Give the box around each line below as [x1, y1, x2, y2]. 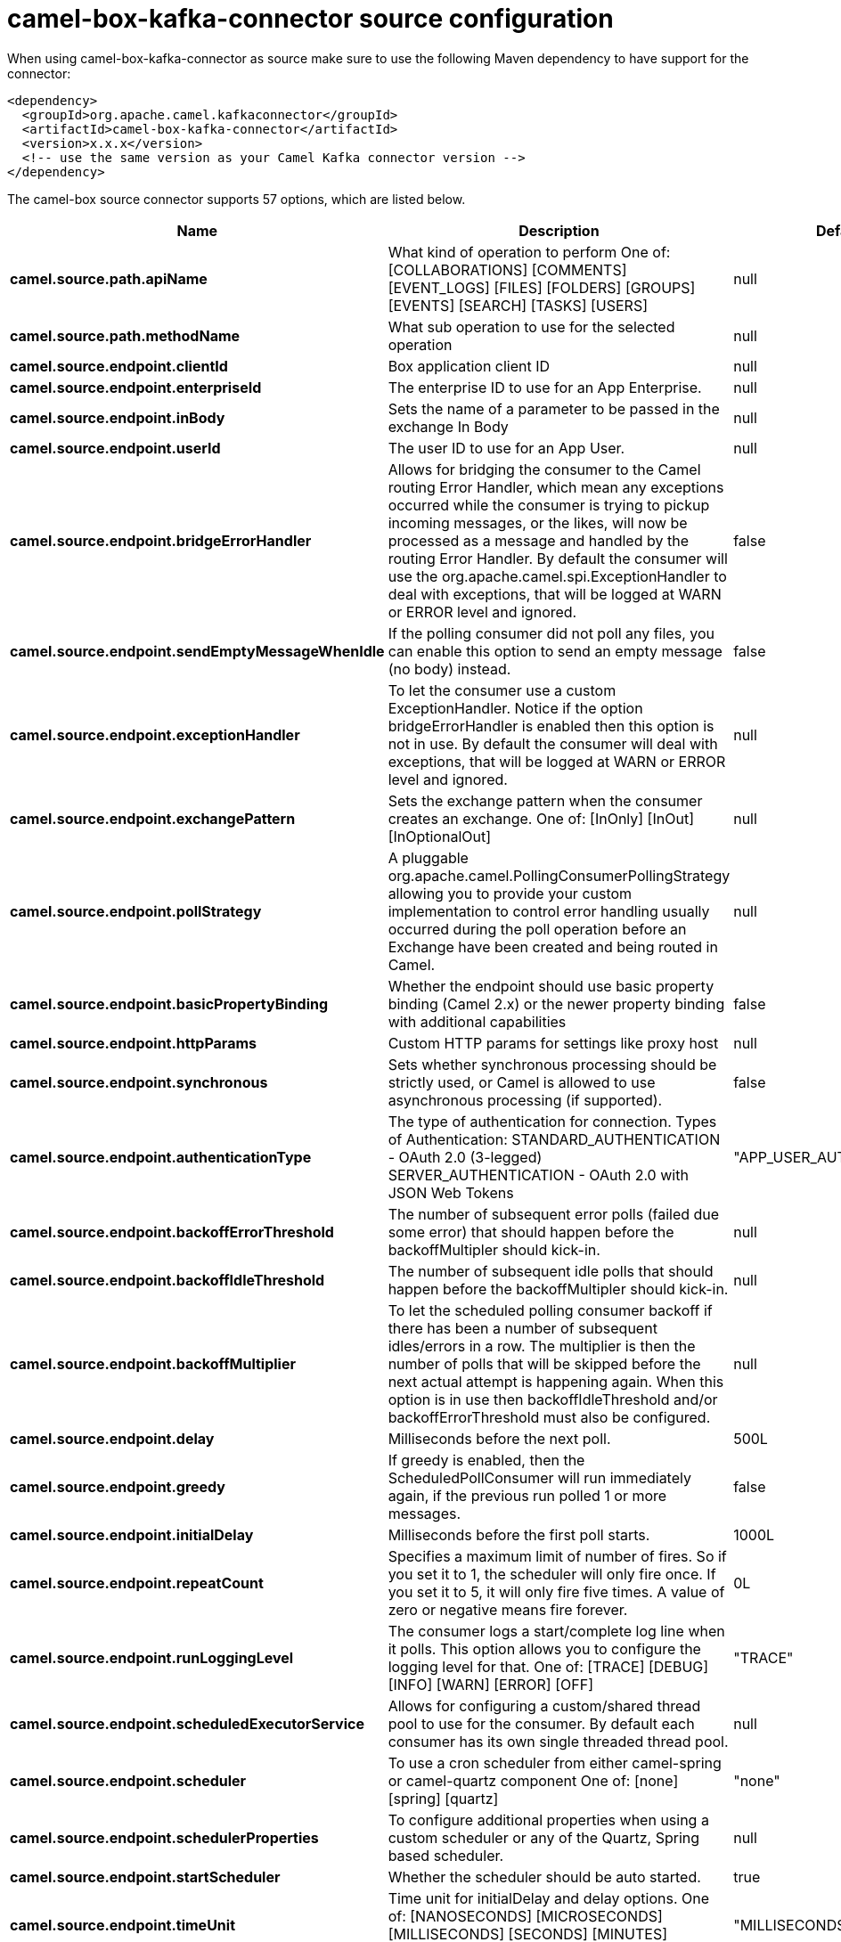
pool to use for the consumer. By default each [388, 1714, 695, 1733]
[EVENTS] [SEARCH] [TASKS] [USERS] [388, 296, 649, 314]
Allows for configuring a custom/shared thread [388, 1696, 701, 1715]
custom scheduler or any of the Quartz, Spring [388, 1828, 700, 1847]
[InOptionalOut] [388, 827, 492, 845]
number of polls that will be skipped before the [388, 1354, 701, 1373]
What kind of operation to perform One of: [388, 242, 671, 261]
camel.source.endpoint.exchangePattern [10, 809, 296, 828]
